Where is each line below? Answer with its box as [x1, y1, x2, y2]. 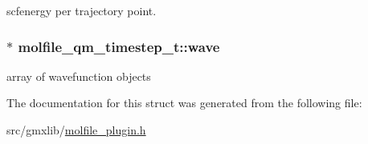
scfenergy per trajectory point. [6, 2, 157, 18]
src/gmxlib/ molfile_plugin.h [6, 122, 146, 138]
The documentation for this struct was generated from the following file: [6, 94, 362, 111]
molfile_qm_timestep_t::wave [18, 36, 220, 56]
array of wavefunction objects [6, 67, 151, 84]
